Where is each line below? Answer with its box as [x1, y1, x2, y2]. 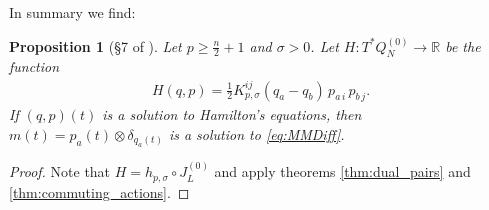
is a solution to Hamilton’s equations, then [102, 104, 362, 125]
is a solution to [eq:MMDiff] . [168, 123, 345, 144]
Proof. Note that [9, 161, 111, 182]
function [9, 56, 60, 77]
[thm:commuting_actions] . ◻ [9, 181, 190, 202]
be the [445, 35, 481, 56]
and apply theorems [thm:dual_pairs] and [214, 161, 471, 182]
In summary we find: [9, 2, 136, 22]
